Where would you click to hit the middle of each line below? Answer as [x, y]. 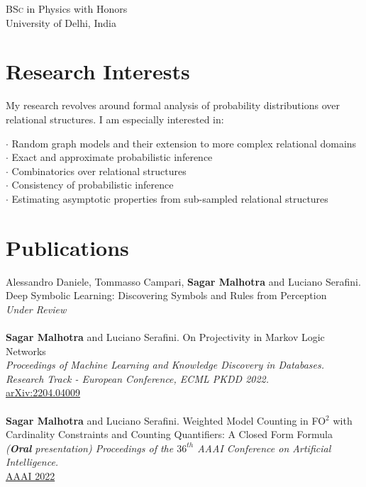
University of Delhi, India [61, 22]
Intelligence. [32, 462]
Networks [26, 351]
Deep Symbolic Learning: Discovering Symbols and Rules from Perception [166, 295]
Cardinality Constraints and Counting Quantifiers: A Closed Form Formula [170, 434]
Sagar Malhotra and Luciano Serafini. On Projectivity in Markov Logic [165, 336]
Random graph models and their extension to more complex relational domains [184, 143]
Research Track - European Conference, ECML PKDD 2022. [138, 378]
